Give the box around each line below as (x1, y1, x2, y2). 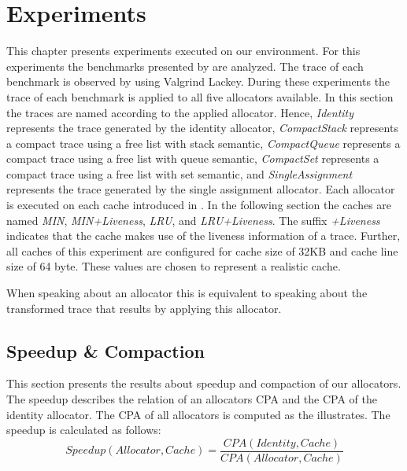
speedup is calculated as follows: (6, 421, 161, 438)
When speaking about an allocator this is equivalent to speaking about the (6, 285, 368, 301)
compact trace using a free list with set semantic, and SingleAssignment (6, 165, 353, 182)
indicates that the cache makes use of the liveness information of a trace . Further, (6, 227, 401, 244)
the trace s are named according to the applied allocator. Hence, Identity (6, 104, 354, 120)
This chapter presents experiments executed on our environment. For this (6, 42, 361, 59)
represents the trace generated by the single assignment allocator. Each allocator (6, 181, 395, 197)
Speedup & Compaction (6, 338, 205, 362)
